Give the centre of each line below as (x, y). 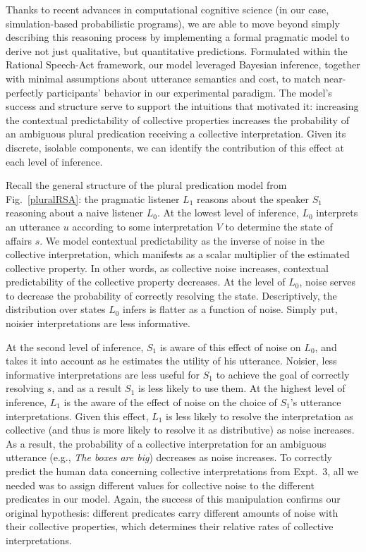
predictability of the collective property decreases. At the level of (146, 282)
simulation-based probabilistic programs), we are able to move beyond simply (173, 23)
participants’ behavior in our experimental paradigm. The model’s (189, 92)
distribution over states (56, 309)
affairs (19, 240)
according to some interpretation (143, 226)
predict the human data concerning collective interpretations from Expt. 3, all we (182, 471)
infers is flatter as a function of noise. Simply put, (230, 309)
